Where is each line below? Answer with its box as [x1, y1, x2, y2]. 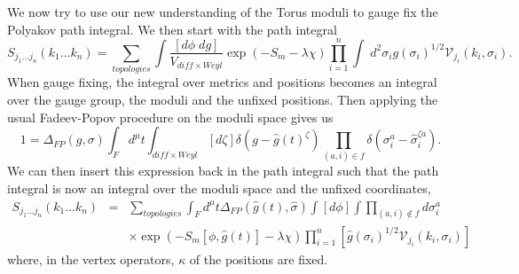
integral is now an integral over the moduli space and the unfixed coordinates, [7, 179, 431, 198]
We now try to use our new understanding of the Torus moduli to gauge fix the [7, 3, 438, 20]
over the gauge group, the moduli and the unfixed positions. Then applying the [7, 90, 438, 108]
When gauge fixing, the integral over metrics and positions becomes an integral [7, 73, 437, 91]
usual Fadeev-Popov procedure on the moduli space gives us [7, 107, 334, 126]
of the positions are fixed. [189, 249, 328, 268]
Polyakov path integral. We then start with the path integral [7, 20, 337, 38]
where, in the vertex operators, [7, 249, 175, 268]
